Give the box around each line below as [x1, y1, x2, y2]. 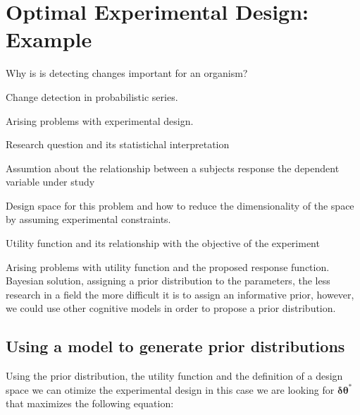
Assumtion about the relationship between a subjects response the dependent [6, 160, 340, 175]
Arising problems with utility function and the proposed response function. [6, 259, 330, 274]
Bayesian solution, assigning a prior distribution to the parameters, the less [6, 273, 330, 288]
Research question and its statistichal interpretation [6, 137, 230, 152]
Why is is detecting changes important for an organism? [6, 66, 248, 80]
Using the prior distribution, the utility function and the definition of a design [6, 368, 343, 383]
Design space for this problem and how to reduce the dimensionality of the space [6, 198, 354, 212]
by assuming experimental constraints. [6, 212, 171, 227]
